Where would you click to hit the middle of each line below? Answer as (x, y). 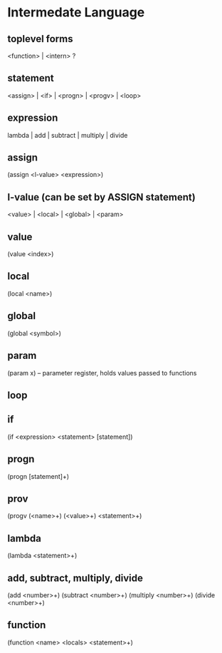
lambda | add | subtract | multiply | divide (68, 135)
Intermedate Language (76, 12)
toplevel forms (40, 39)
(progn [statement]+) (38, 476)
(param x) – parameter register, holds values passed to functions (102, 373)
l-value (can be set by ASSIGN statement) (101, 197)
